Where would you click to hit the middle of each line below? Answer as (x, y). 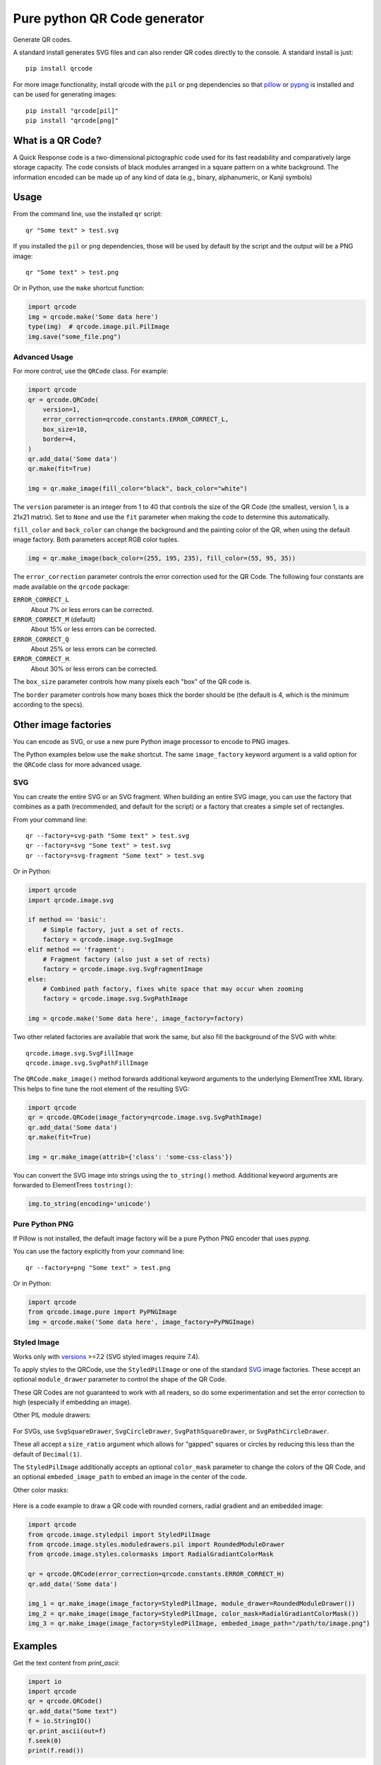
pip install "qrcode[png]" (72, 120)
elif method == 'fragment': (76, 949)
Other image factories (62, 725)
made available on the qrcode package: (71, 587)
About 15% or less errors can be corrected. (93, 629)
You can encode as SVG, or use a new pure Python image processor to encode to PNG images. (152, 741)
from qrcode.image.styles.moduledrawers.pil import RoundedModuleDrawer (156, 1544)
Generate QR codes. (42, 40)
